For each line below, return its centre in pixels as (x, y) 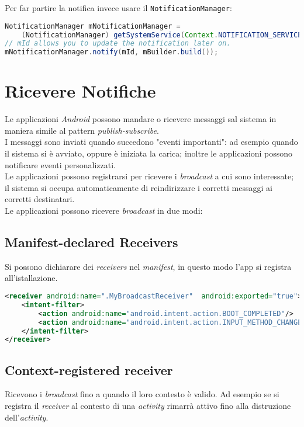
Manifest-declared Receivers (91, 242)
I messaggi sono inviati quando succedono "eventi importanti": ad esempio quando (151, 142)
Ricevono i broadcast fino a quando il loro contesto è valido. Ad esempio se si (142, 394)
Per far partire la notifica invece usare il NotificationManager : (118, 8)
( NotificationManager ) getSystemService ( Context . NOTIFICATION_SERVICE (162, 35)
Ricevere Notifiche (80, 91)
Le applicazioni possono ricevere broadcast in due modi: (104, 211)
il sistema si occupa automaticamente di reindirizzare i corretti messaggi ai (139, 187)
